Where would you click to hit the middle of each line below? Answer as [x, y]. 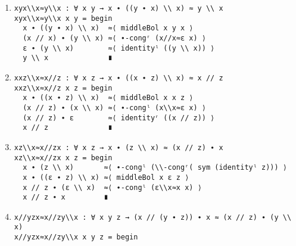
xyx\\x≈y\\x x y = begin [63, 18]
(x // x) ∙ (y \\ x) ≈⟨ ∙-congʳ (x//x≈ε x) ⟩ [114, 38]
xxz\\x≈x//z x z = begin [63, 88]
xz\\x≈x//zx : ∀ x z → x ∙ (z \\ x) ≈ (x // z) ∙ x [119, 147]
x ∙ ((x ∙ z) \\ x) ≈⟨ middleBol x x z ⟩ [108, 98]
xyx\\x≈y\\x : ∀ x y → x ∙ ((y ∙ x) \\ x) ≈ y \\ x [119, 8]
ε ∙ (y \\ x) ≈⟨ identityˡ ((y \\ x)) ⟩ [119, 48]
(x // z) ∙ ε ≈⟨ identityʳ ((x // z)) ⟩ [119, 118]
